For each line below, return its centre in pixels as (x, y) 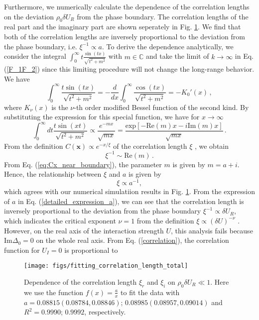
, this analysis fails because (212, 230)
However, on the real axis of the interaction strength (84, 230)
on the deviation (29, 16)
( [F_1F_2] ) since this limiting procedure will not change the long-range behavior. (129, 69)
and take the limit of (178, 56)
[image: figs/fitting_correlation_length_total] (106, 266)
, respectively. (105, 312)
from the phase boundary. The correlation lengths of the (163, 16)
